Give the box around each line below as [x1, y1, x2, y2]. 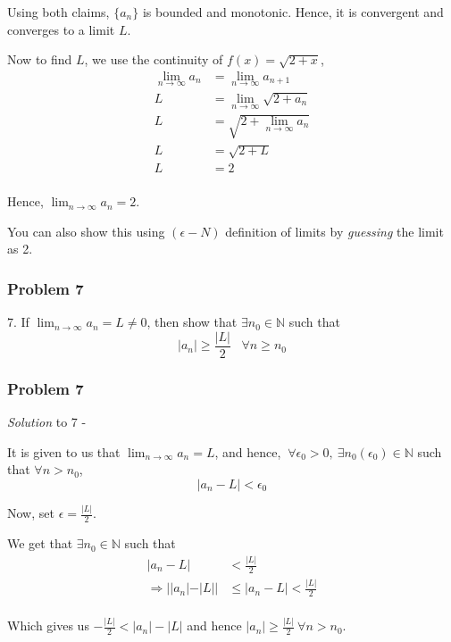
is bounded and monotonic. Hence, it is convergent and [142, 3, 444, 21]
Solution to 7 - [7, 413, 87, 431]
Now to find [7, 50, 72, 69]
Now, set [7, 504, 54, 522]
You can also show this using [7, 221, 165, 240]
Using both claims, [7, 3, 110, 21]
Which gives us [7, 616, 89, 635]
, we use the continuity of [84, 50, 223, 69]
